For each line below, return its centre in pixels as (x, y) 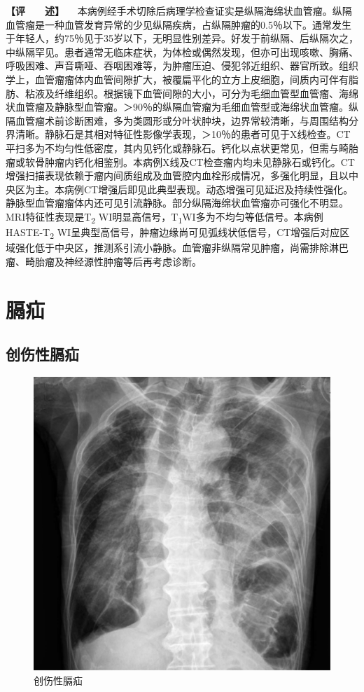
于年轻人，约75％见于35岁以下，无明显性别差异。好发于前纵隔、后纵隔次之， (182, 38)
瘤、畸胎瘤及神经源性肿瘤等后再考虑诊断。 (104, 261)
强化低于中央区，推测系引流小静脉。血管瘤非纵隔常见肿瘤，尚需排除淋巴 (182, 248)
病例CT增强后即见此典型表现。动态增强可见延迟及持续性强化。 (209, 189)
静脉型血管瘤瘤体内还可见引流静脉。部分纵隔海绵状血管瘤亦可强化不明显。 (177, 203)
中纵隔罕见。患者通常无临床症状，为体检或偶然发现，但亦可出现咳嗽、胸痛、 (182, 51)
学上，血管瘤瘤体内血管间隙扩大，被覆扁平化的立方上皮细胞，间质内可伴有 (177, 79)
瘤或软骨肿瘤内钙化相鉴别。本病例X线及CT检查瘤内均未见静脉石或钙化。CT (180, 161)
